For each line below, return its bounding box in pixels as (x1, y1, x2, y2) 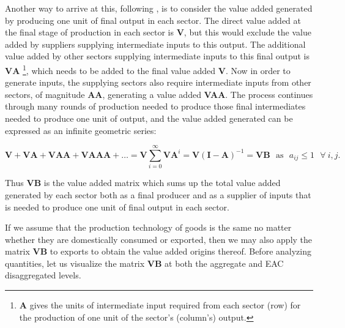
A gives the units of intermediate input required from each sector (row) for (19, 299, 301, 311)
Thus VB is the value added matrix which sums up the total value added (5, 176, 281, 189)
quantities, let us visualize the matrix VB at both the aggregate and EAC (5, 256, 284, 269)
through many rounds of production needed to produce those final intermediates (5, 100, 306, 113)
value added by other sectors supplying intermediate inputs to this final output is (5, 50, 310, 62)
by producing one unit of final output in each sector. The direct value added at (5, 13, 302, 26)
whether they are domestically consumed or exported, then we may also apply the (5, 233, 313, 245)
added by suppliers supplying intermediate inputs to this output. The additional (5, 37, 306, 50)
